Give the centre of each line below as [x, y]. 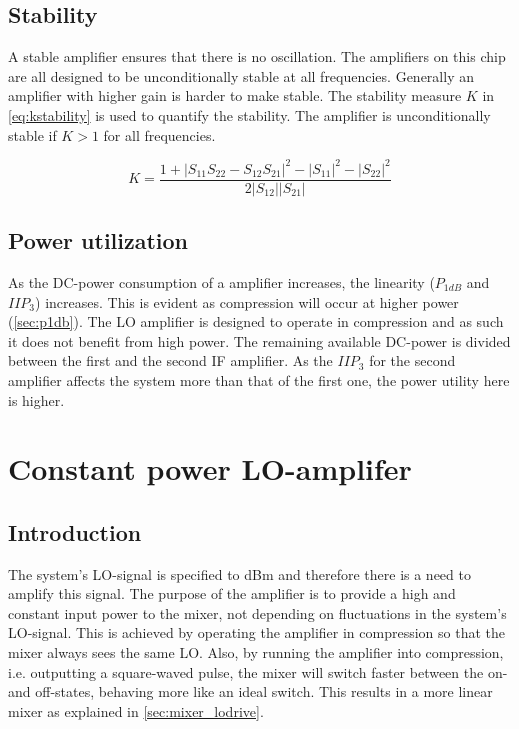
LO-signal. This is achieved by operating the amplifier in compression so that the [256, 632]
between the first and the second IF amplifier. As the [170, 360]
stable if [32, 134]
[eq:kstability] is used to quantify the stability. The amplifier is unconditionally [249, 114]
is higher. [36, 399]
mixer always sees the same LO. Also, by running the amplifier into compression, [256, 652]
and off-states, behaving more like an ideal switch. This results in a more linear [250, 691]
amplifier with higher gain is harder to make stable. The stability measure [235, 95]
